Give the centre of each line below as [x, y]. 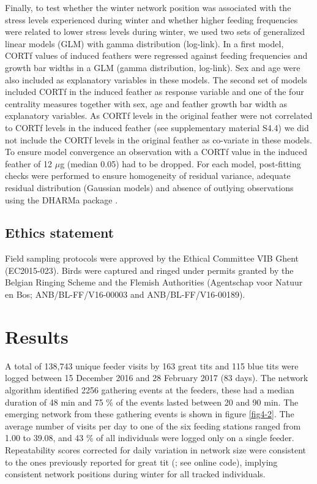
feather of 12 [29, 163]
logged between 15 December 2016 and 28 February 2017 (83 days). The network [157, 378]
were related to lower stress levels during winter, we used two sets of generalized [155, 32]
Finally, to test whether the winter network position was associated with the [148, 7]
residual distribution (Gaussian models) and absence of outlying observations [149, 187]
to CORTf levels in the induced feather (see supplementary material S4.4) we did [157, 127]
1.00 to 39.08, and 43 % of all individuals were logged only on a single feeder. [150, 438]
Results [37, 336]
